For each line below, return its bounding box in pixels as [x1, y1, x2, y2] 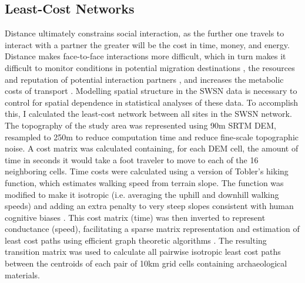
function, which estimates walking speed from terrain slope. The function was [5, 176, 284, 188]
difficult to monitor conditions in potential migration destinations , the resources [5, 61, 295, 73]
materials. [5, 268, 41, 281]
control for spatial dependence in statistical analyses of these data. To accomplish [5, 96, 299, 108]
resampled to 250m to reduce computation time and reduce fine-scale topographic [5, 130, 299, 143]
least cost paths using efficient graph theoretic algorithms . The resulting [5, 234, 267, 246]
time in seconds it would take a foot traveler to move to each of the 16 [5, 153, 259, 166]
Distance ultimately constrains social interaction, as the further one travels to [5, 27, 284, 39]
